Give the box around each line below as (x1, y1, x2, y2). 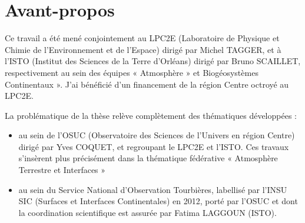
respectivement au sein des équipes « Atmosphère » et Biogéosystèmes (5, 66, 258, 78)
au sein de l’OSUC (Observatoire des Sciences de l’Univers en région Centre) (18, 129, 295, 141)
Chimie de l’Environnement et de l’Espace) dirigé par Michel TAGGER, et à (5, 43, 281, 55)
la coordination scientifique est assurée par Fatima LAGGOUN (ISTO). (18, 206, 277, 218)
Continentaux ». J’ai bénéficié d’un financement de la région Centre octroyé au (5, 78, 289, 90)
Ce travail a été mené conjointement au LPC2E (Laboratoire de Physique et (5, 32, 280, 44)
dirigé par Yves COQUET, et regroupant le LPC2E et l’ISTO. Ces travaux (18, 140, 289, 152)
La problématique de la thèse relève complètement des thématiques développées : (5, 109, 297, 121)
